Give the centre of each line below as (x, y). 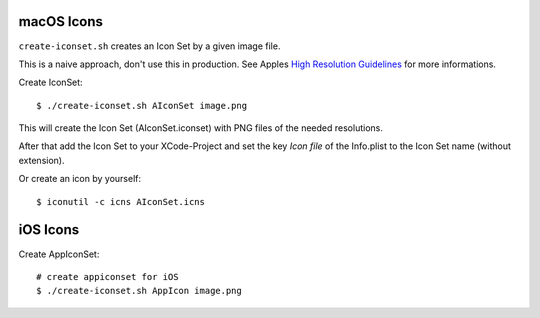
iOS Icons (49, 230)
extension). (41, 160)
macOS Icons (61, 21)
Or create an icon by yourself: (80, 179)
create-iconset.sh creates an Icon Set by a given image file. (149, 46)
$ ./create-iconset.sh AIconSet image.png (142, 105)
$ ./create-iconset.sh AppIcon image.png (139, 291)
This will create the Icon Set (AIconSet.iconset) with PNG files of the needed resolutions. (201, 128)
